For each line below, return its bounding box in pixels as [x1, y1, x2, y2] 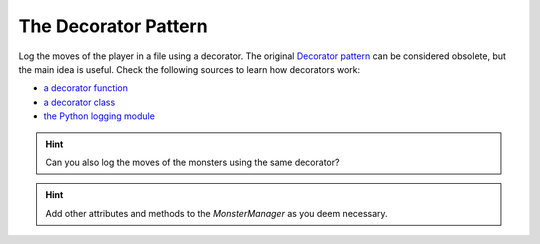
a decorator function [43, 82, 129, 94]
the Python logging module [43, 110, 155, 122]
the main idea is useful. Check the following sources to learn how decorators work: [18, 63, 361, 75]
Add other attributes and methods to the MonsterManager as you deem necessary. [45, 207, 389, 219]
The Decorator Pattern [18, 15, 209, 37]
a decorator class [43, 96, 116, 108]
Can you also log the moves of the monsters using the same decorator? [45, 156, 340, 168]
